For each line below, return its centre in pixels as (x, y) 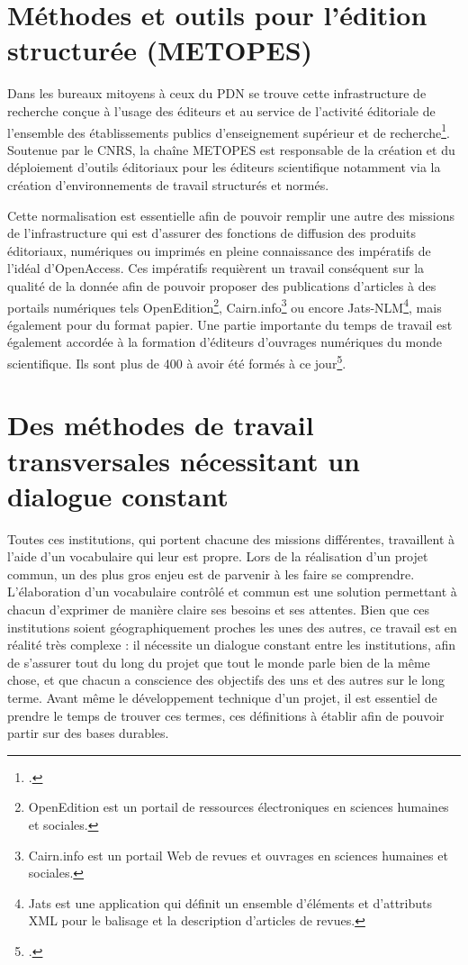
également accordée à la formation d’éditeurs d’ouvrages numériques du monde (225, 342)
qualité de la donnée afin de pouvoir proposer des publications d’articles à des (222, 285)
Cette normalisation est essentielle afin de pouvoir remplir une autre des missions (231, 215)
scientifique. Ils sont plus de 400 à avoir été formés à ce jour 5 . (177, 361)
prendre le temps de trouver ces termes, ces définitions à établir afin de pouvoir (226, 715)
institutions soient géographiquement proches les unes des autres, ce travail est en (232, 627)
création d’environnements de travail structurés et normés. (168, 184)
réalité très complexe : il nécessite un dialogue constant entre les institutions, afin (232, 645)
